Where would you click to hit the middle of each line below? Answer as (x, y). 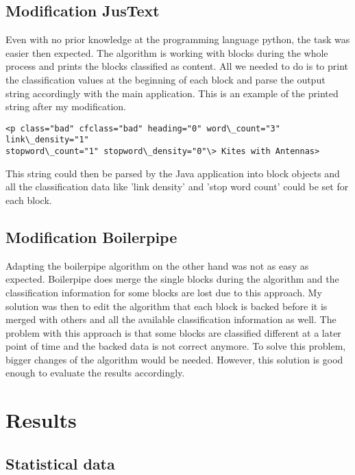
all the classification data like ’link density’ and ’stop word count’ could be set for (177, 187)
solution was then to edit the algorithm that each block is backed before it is (167, 306)
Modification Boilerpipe (91, 236)
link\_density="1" (47, 140)
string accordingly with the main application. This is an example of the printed (172, 93)
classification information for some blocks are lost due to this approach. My (164, 292)
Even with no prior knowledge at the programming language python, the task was (178, 39)
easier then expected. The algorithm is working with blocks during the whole (167, 52)
